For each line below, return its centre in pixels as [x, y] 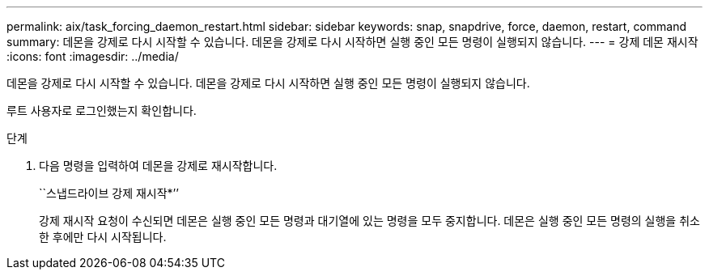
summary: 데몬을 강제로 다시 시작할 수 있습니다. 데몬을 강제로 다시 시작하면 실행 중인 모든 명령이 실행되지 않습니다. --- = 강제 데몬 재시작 [352, 42]
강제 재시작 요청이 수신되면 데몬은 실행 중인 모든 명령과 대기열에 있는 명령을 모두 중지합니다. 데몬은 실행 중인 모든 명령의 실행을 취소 [369, 221]
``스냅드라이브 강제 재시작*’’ [109, 193]
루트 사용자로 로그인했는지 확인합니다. [102, 110]
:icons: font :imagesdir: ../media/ [93, 56]
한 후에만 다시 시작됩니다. [103, 237]
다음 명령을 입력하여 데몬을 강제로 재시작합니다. [158, 166]
